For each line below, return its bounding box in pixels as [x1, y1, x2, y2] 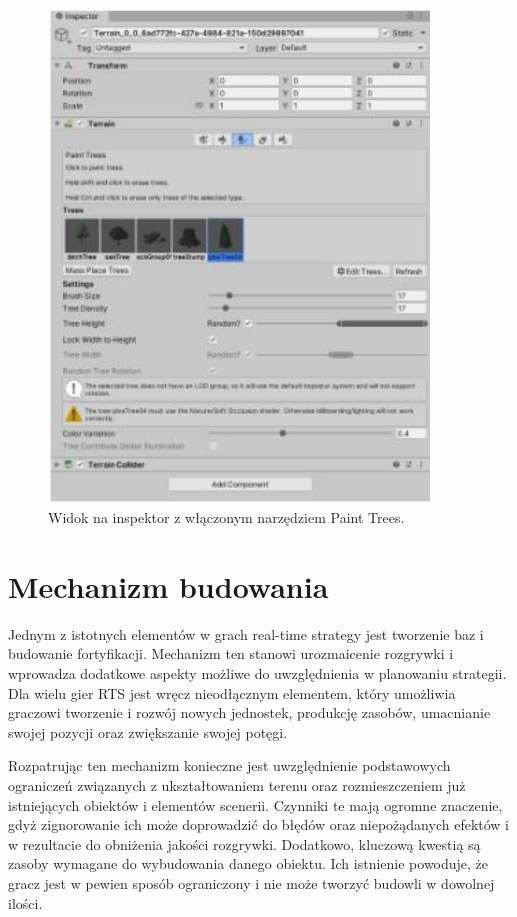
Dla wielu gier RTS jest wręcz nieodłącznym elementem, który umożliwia [8, 682, 456, 703]
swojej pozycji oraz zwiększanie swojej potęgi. [8, 721, 288, 742]
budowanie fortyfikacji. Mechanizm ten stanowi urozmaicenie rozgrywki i [8, 643, 454, 664]
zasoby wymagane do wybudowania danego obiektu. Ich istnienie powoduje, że [8, 853, 489, 874]
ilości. [8, 892, 43, 913]
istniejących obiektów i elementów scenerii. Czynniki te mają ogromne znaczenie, [8, 794, 503, 815]
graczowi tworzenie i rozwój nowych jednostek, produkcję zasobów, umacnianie [8, 702, 491, 723]
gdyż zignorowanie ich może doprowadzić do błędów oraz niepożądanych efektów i [8, 814, 510, 835]
